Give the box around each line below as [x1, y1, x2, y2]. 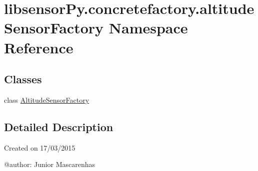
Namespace [108, 17, 188, 38]
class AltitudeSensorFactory [4, 94, 89, 105]
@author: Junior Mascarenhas [4, 159, 95, 170]
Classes [4, 71, 42, 87]
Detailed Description [4, 119, 113, 134]
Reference [4, 37, 73, 57]
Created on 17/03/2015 [4, 142, 75, 153]
